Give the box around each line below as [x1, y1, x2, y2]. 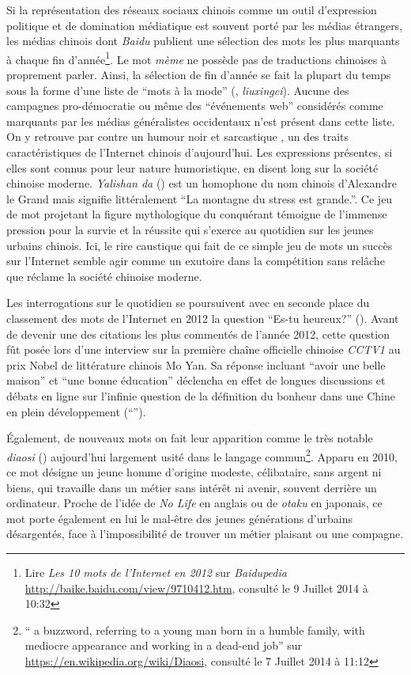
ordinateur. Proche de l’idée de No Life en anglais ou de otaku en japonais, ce [6, 495, 383, 511]
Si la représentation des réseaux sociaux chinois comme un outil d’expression [6, 2, 377, 17]
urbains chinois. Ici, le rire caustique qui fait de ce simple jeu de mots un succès [6, 237, 393, 253]
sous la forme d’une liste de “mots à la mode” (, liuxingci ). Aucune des [6, 82, 349, 98]
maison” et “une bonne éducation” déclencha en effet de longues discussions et [6, 372, 386, 389]
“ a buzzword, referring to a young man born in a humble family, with [25, 621, 365, 638]
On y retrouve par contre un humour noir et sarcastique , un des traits [6, 128, 349, 145]
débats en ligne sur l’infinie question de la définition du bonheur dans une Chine [6, 387, 396, 404]
